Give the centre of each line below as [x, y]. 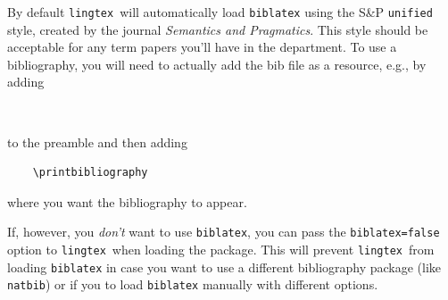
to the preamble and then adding [97, 142]
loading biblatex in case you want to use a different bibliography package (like [224, 267]
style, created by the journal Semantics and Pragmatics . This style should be [218, 29]
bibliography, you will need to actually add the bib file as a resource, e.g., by [217, 64]
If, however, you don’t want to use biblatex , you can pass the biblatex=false [224, 232]
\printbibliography [90, 173]
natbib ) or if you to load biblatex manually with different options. [193, 284]
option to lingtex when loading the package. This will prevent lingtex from [221, 250]
